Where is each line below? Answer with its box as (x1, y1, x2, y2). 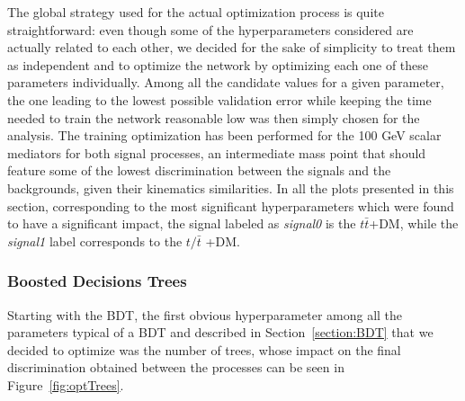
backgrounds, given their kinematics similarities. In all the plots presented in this (7, 178, 454, 197)
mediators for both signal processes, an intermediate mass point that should (7, 143, 426, 162)
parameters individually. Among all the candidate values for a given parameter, (7, 73, 444, 92)
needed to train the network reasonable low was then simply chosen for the (7, 108, 420, 127)
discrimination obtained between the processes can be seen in (7, 358, 344, 377)
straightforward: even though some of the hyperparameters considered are (7, 20, 414, 39)
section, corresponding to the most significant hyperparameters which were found (7, 196, 454, 215)
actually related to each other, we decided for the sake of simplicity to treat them (7, 38, 456, 57)
